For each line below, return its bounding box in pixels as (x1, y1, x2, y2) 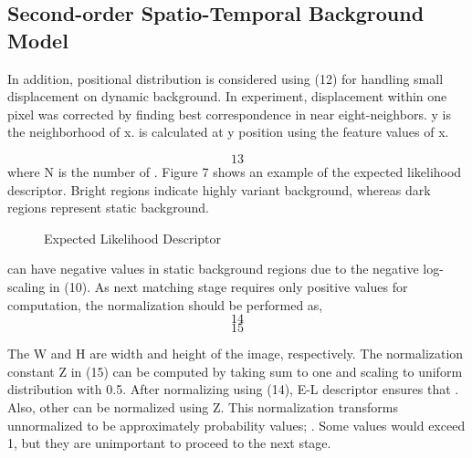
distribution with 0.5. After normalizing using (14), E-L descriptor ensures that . (7, 380, 459, 399)
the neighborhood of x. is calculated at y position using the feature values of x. (7, 122, 449, 141)
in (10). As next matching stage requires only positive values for (48, 276, 408, 296)
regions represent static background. (7, 198, 209, 217)
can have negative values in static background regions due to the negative (7, 259, 419, 278)
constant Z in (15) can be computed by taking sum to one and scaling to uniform (7, 361, 463, 380)
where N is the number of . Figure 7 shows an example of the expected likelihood (7, 161, 462, 181)
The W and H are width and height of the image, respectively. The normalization (7, 344, 464, 363)
